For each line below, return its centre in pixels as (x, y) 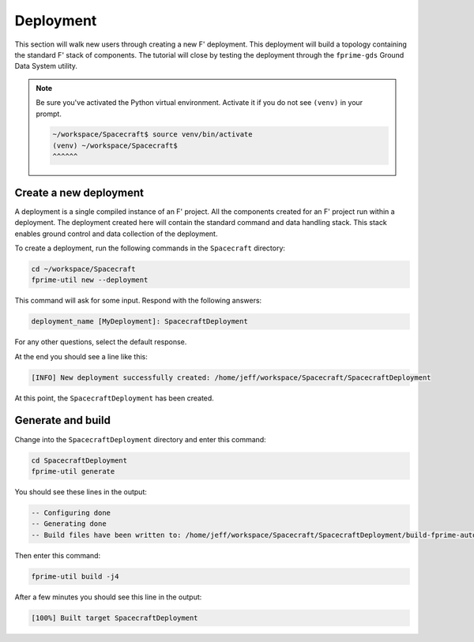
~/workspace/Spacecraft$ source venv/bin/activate (152, 135)
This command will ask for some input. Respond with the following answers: (138, 301)
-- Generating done (69, 524)
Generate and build (62, 420)
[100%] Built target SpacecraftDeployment (115, 618)
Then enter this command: (58, 555)
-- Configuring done (71, 512)
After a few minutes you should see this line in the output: (108, 597)
